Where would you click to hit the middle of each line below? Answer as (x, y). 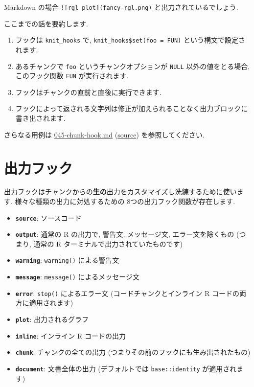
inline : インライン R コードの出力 (70, 335)
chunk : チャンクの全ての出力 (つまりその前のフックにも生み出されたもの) (133, 352)
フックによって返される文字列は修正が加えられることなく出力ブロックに (132, 108)
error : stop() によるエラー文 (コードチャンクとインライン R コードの (127, 293)
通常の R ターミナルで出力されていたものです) (108, 243)
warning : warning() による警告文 (67, 260)
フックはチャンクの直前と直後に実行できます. (88, 92)
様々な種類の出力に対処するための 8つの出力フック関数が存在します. (125, 201)
